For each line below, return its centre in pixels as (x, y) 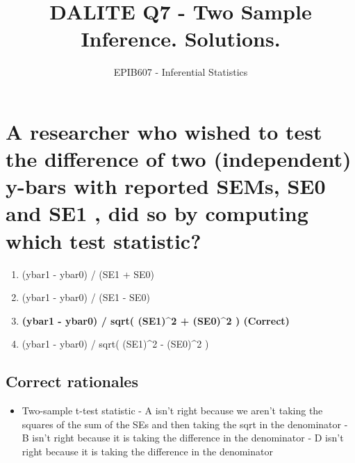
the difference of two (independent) (179, 159)
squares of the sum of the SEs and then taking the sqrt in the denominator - (185, 424)
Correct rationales (72, 381)
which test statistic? (104, 240)
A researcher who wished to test (164, 131)
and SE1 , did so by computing (157, 213)
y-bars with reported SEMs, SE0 (166, 186)
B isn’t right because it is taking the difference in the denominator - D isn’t (183, 438)
